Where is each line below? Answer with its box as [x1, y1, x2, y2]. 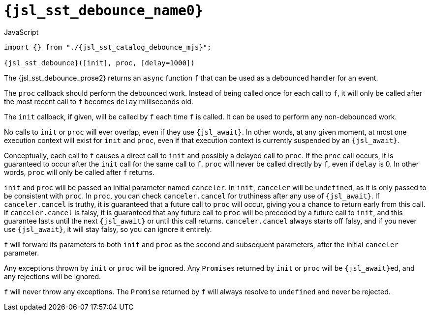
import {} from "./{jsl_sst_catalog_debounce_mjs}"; [4, 43, 212, 51]
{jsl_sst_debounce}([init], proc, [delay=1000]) [4, 58, 195, 67]
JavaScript [4, 28, 39, 36]
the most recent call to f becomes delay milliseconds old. [4, 97, 193, 106]
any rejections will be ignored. [4, 272, 101, 281]
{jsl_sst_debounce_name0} [4, 2, 203, 19]
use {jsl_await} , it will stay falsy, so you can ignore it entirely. [4, 225, 212, 233]
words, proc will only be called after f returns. [4, 168, 154, 176]
